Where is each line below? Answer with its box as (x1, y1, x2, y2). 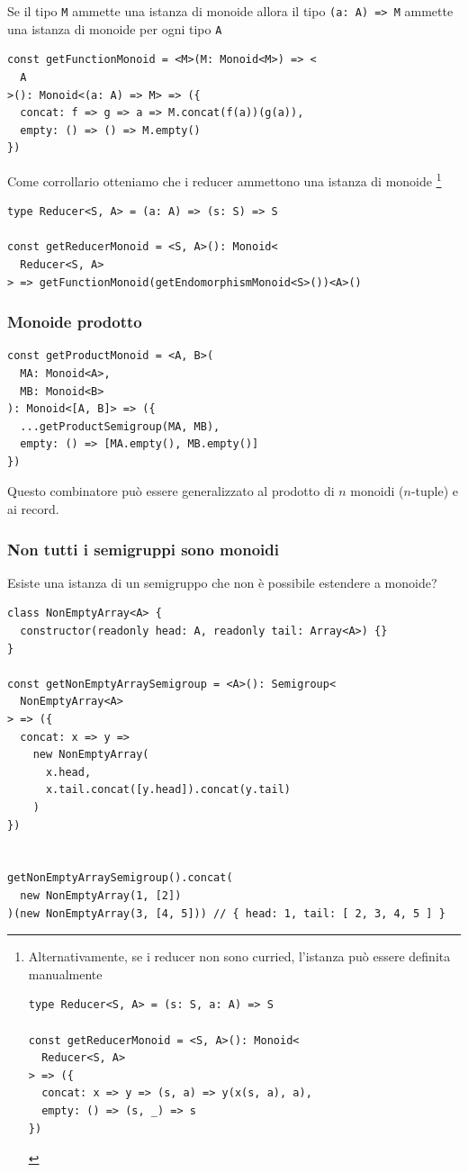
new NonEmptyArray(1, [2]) (20, 888, 182, 902)
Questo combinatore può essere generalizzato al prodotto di (7, 482, 335, 500)
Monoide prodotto (7, 311, 142, 333)
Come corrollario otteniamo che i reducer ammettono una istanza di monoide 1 (7, 168, 442, 190)
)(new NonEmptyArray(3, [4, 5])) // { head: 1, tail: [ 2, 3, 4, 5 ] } (7, 906, 445, 920)
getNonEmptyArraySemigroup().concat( (7, 871, 233, 885)
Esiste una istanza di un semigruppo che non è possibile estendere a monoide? (7, 572, 437, 591)
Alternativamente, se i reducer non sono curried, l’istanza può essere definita (28, 947, 451, 966)
